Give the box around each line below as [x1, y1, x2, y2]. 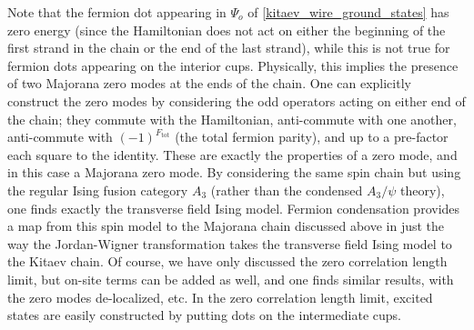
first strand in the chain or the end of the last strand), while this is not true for [7, 38, 450, 57]
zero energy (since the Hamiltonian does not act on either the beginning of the [7, 20, 446, 39]
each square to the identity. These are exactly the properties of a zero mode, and [7, 145, 458, 164]
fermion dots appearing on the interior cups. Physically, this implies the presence [7, 55, 459, 75]
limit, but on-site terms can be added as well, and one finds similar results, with [7, 269, 454, 288]
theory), [399, 180, 445, 199]
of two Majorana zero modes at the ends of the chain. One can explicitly [7, 74, 411, 93]
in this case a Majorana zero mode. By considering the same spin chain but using [7, 163, 461, 182]
